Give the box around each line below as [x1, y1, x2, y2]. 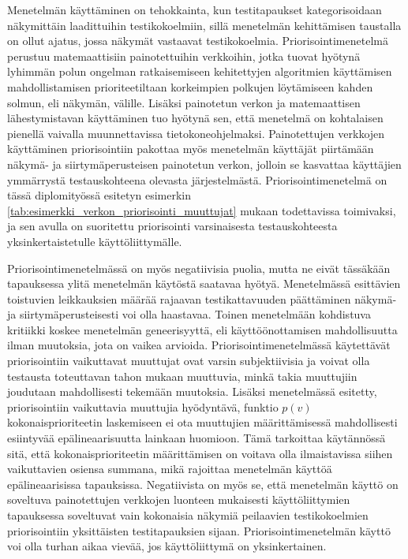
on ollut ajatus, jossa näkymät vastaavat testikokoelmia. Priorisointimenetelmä [7, 32, 388, 49]
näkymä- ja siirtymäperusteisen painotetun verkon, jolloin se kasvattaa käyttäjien [7, 155, 402, 172]
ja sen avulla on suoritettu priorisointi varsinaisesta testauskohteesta [7, 218, 338, 234]
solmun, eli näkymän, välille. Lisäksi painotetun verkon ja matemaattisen [7, 94, 361, 110]
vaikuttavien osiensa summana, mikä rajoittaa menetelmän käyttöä [7, 460, 332, 477]
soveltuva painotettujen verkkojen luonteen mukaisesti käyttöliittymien [7, 491, 350, 508]
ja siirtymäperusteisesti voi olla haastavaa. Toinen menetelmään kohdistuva [7, 306, 371, 322]
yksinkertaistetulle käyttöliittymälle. [7, 233, 182, 249]
